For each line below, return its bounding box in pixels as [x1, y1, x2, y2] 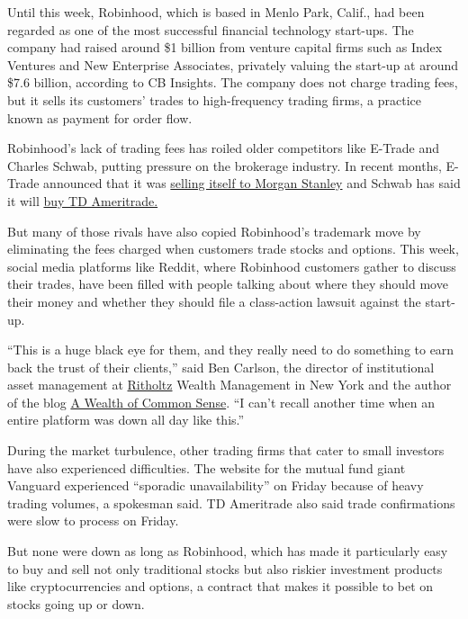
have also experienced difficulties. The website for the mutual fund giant [7, 458, 406, 477]
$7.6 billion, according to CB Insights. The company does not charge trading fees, [7, 73, 458, 92]
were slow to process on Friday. [7, 511, 179, 530]
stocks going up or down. [7, 594, 145, 613]
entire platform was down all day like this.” [7, 410, 245, 429]
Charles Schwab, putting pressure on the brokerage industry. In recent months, [7, 156, 442, 175]
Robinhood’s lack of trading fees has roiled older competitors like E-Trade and [7, 139, 440, 157]
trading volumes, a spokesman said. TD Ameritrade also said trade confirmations [7, 493, 455, 512]
